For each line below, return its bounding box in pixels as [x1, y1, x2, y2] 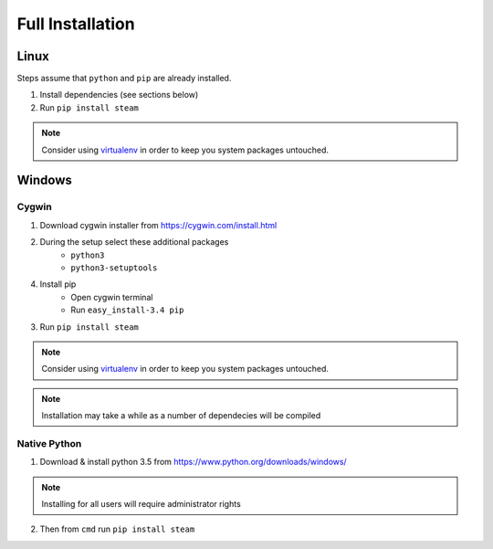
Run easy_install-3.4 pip [70, 304, 184, 315]
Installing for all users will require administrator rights [41, 499, 241, 509]
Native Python [16, 437, 82, 449]
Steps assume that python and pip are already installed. [16, 73, 232, 84]
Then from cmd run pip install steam [39, 523, 195, 534]
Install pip [39, 279, 77, 290]
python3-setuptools [70, 262, 158, 273]
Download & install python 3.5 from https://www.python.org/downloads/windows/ [39, 457, 347, 468]
